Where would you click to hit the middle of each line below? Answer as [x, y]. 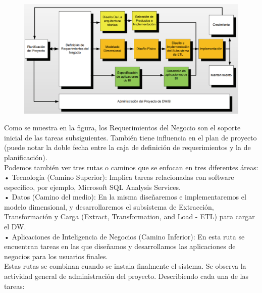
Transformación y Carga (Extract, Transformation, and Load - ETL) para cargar [129, 216]
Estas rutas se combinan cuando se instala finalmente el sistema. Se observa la [125, 266]
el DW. [15, 227]
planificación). [26, 157]
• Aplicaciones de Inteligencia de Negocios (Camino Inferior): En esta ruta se [124, 236]
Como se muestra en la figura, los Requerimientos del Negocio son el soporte [122, 128]
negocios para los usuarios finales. [56, 256]
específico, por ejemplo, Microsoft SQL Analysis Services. [92, 187]
